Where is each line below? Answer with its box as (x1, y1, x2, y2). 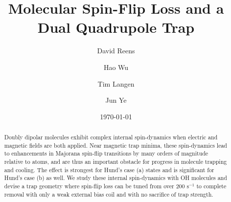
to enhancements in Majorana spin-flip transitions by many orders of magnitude (4, 149, 208, 157)
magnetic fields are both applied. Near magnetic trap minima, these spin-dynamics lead (4, 141, 227, 149)
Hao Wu (103, 62, 129, 72)
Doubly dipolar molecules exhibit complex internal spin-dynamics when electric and (4, 133, 218, 141)
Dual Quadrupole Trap (37, 17, 195, 37)
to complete (196, 182, 227, 190)
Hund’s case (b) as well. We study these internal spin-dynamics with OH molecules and (4, 174, 227, 182)
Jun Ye (105, 95, 127, 105)
